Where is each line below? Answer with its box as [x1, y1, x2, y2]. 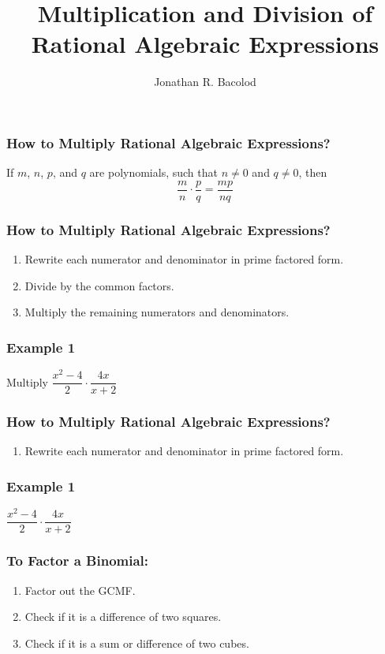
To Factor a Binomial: [6, 551, 149, 570]
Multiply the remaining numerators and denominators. [24, 304, 290, 320]
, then [298, 164, 327, 181]
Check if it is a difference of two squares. [24, 608, 222, 625]
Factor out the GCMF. [24, 581, 136, 598]
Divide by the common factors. [24, 277, 174, 293]
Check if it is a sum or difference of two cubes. [24, 634, 249, 651]
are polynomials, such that [89, 164, 218, 181]
